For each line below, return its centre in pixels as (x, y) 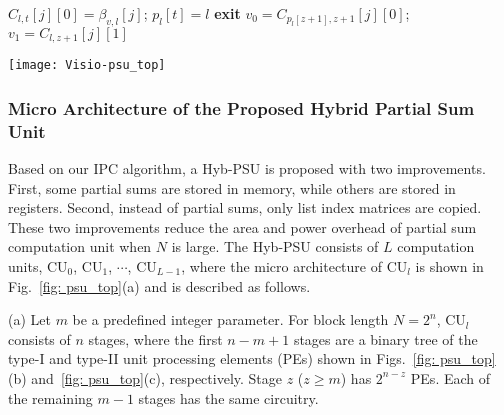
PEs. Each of (450, 377)
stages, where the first (155, 338)
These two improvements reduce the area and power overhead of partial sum (242, 226)
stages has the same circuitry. (228, 397)
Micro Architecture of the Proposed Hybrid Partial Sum (241, 107)
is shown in (449, 266)
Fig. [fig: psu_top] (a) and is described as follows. (159, 285)
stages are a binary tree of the (385, 338)
